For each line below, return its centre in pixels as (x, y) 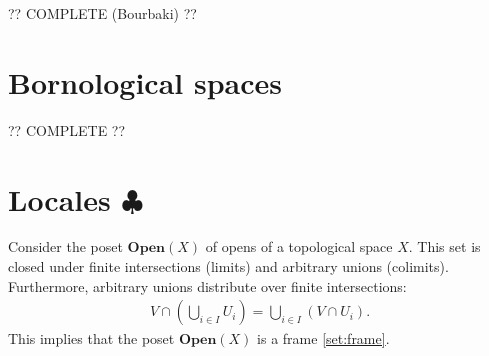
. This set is (444, 246)
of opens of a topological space (299, 246)
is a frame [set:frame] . (323, 338)
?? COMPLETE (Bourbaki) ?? (102, 13)
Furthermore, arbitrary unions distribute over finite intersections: (207, 285)
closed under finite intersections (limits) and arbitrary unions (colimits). (228, 266)
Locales (59, 198)
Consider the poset (65, 246)
